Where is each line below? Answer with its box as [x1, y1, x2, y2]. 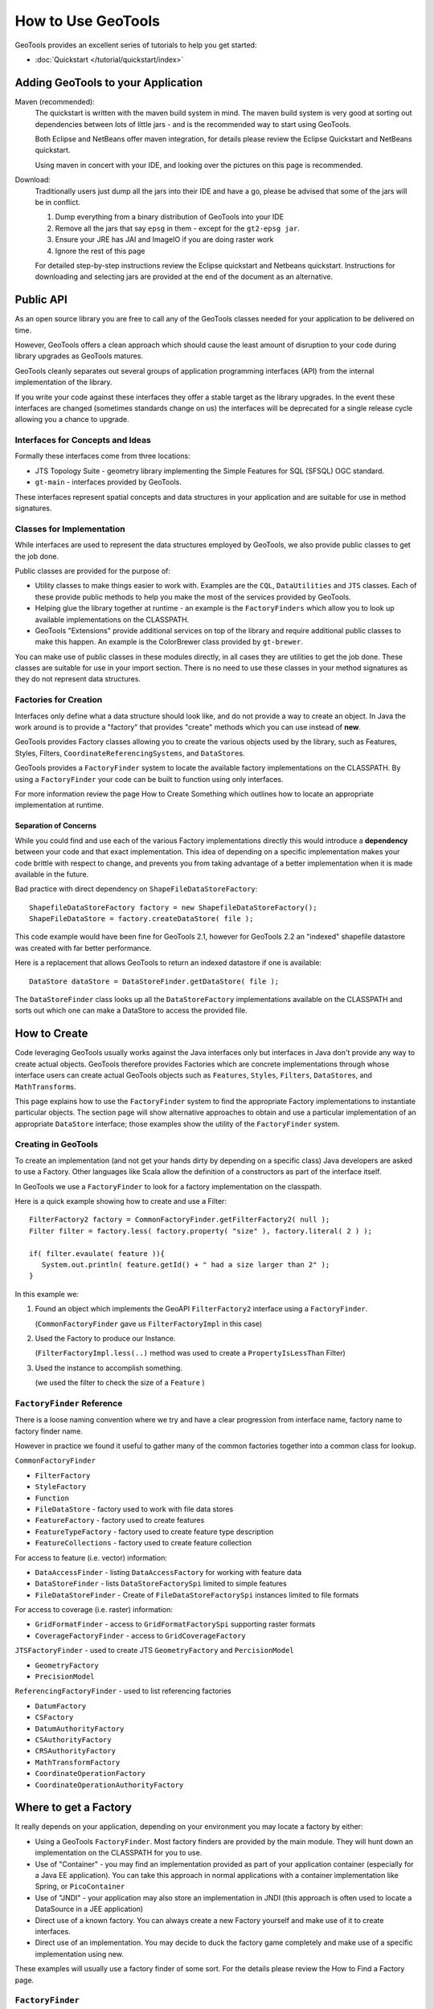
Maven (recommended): [14, 96, 96, 106]
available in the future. [14, 869, 89, 879]
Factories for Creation [14, 694, 103, 706]
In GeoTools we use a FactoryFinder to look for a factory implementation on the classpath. [14, 1181, 322, 1191]
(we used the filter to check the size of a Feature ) [35, 1378, 205, 1388]
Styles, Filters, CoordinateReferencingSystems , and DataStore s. [14, 748, 245, 758]
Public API [14, 293, 68, 307]
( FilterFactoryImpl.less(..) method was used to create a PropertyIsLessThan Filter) [35, 1348, 346, 1358]
